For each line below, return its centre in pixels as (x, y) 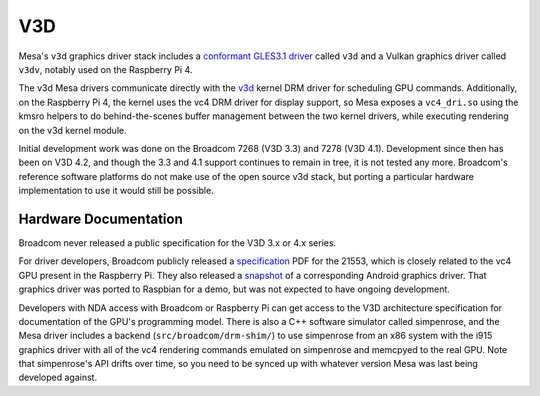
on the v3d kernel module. (72, 130)
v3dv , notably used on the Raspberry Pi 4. (105, 69)
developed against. (58, 377)
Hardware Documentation (101, 218)
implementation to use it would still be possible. (116, 191)
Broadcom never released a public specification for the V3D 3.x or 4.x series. (177, 242)
